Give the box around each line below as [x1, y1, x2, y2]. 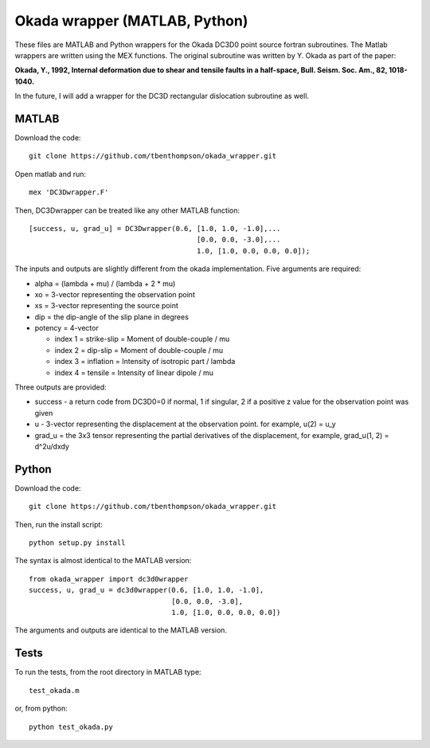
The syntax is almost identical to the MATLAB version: [14, 556, 192, 566]
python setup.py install [29, 538, 126, 547]
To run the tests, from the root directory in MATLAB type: [14, 668, 202, 677]
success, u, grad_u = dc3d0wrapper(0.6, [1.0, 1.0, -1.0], [29, 585, 264, 595]
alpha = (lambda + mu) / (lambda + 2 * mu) [34, 279, 176, 288]
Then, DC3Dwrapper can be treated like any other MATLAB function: [14, 206, 240, 215]
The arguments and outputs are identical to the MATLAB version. [14, 625, 227, 635]
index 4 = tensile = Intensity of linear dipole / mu [54, 367, 214, 378]
